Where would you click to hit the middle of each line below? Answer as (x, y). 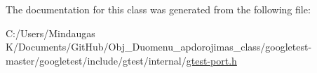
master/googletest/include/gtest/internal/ (96, 60)
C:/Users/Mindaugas (50, 33)
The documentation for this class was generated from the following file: (158, 9)
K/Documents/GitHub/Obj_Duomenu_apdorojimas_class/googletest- (159, 47)
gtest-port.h (211, 60)
